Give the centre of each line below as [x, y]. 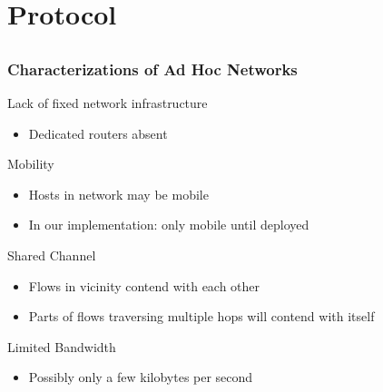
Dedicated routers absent [98, 133]
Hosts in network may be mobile [118, 194]
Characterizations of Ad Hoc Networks [152, 69]
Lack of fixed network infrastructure [108, 103]
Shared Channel [52, 255]
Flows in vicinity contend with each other [144, 285]
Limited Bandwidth [62, 346]
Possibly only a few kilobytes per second [141, 377]
